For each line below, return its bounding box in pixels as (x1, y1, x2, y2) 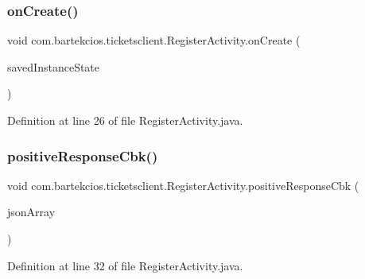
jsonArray (7, 203, 56, 220)
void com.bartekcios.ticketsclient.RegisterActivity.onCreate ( (7, 32, 301, 48)
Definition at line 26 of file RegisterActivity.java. (7, 112, 243, 128)
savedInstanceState (7, 58, 100, 75)
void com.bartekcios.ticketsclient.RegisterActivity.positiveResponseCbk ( (7, 176, 359, 193)
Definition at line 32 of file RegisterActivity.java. (7, 257, 243, 273)
